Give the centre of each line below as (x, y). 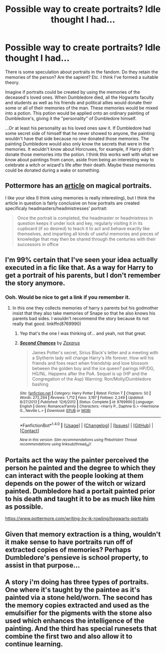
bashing (40, 384)
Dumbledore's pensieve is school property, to (77, 557)
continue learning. (34, 644)
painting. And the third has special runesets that (81, 629)
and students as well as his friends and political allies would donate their (79, 102)
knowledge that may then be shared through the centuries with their (86, 239)
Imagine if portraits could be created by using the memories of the (73, 92)
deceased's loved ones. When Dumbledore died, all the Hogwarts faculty (80, 97)
